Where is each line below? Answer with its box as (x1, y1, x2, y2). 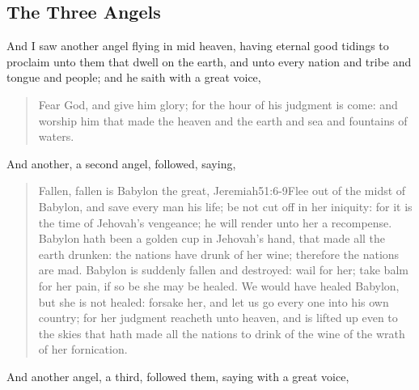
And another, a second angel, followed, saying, (6, 155, 236, 172)
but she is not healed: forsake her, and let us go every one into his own (38, 293, 389, 310)
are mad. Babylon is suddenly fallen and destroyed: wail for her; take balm (38, 261, 408, 278)
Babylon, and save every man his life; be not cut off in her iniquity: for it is (38, 197, 413, 214)
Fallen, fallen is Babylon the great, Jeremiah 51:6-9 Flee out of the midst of (38, 182, 406, 199)
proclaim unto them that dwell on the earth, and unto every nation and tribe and (6, 53, 412, 70)
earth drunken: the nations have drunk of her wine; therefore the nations (38, 245, 400, 262)
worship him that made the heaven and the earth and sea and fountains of (38, 112, 408, 129)
